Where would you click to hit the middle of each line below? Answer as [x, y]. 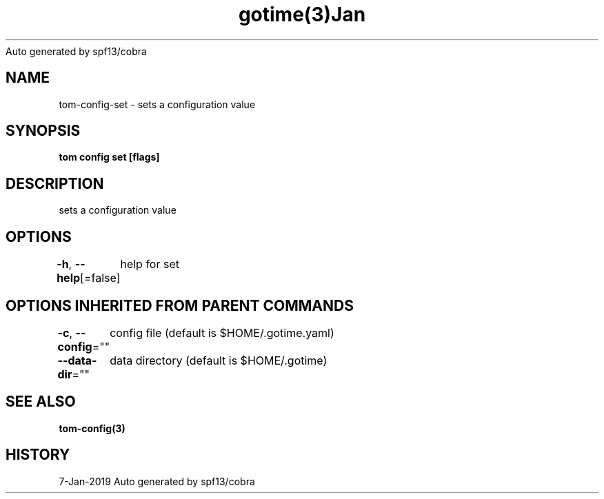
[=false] [100, 278]
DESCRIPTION [55, 183]
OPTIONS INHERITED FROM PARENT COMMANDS [180, 305]
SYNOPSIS [43, 131]
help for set [150, 264]
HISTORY [38, 455]
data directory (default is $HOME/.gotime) [219, 360]
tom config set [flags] [109, 157]
